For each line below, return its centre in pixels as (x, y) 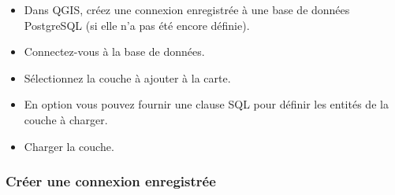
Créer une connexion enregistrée (111, 181)
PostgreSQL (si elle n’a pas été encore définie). (137, 25)
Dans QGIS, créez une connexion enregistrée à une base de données (187, 9)
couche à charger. (66, 119)
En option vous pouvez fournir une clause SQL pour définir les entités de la (206, 104)
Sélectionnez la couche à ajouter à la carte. (127, 77)
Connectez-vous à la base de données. (114, 52)
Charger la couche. (69, 146)
